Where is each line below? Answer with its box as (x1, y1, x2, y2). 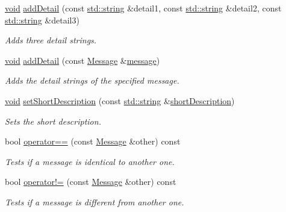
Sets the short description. (5, 114, 101, 127)
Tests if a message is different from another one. (5, 195, 184, 208)
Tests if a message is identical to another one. (5, 155, 175, 167)
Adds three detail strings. (5, 34, 97, 46)
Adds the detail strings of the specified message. (5, 74, 179, 87)
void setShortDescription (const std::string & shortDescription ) (5, 94, 235, 107)
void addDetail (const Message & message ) (5, 54, 160, 66)
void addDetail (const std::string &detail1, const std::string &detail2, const (5, 2, 282, 14)
